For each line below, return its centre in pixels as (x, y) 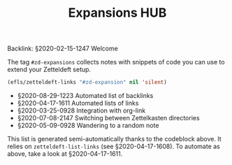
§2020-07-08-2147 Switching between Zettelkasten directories (109, 118)
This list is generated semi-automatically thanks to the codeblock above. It (114, 139)
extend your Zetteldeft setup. (49, 70)
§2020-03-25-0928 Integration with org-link (81, 110)
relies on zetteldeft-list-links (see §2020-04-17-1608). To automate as (114, 146)
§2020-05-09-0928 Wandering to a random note (88, 125)
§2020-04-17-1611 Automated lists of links (78, 103)
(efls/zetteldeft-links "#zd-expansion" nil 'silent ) (87, 82)
